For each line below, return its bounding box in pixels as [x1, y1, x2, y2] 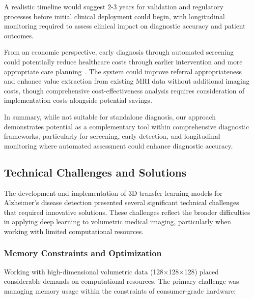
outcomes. [4, 30, 34, 40]
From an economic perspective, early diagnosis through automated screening [4, 47, 234, 57]
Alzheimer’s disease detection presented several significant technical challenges [4, 197, 239, 208]
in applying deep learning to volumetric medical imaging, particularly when [4, 216, 231, 227]
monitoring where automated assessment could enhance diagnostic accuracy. [4, 140, 233, 150]
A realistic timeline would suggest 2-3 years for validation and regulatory [4, 1, 224, 11]
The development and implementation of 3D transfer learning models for [4, 187, 223, 198]
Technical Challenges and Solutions [4, 164, 187, 179]
